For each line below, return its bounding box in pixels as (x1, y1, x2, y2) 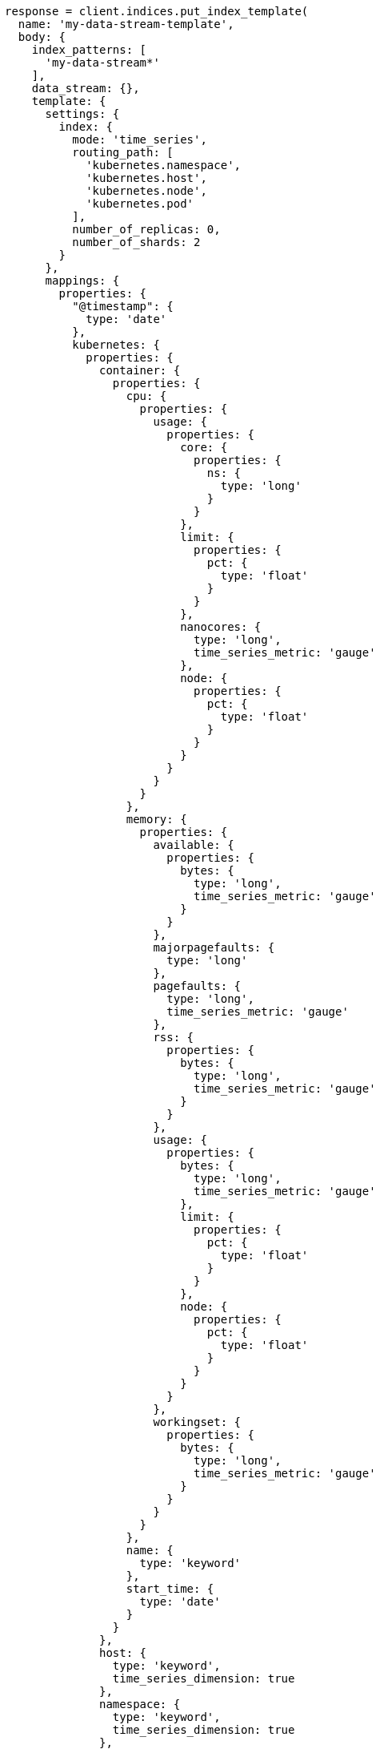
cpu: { (126, 390, 167, 402)
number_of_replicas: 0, (72, 223, 221, 236)
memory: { (126, 813, 187, 826)
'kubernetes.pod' (86, 197, 194, 210)
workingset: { (153, 1416, 242, 1428)
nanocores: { (180, 620, 262, 633)
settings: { (45, 107, 120, 120)
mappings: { (45, 274, 120, 287)
